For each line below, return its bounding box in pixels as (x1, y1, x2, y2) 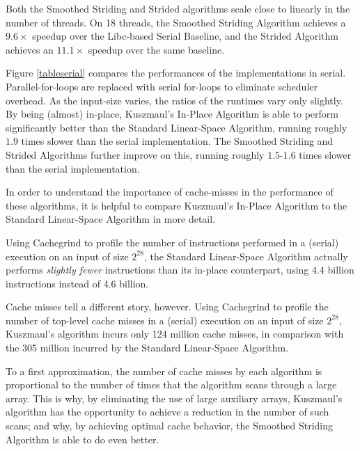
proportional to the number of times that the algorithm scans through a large (6, 377, 337, 392)
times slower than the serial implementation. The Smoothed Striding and (21, 134, 334, 148)
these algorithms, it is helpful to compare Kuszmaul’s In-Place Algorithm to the (6, 198, 347, 212)
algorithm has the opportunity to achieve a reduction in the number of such (6, 404, 329, 419)
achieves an (6, 42, 54, 56)
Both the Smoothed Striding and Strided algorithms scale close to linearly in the (6, 1, 350, 15)
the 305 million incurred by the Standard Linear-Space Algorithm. (6, 340, 289, 355)
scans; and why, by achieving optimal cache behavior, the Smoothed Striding (6, 418, 334, 433)
